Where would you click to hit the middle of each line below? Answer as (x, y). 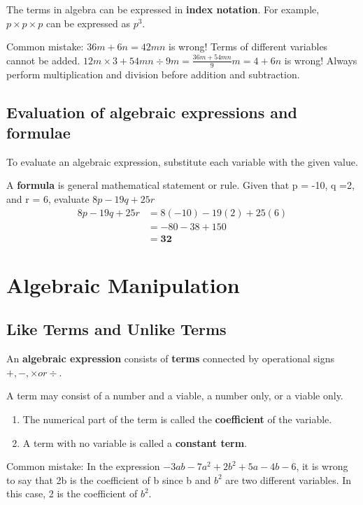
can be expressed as (88, 23)
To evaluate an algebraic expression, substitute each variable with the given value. (182, 161)
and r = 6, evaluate (48, 198)
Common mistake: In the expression (83, 466)
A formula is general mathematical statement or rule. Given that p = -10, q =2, (180, 185)
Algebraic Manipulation (123, 284)
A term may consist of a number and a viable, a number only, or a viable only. (175, 396)
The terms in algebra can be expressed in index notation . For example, (163, 9)
